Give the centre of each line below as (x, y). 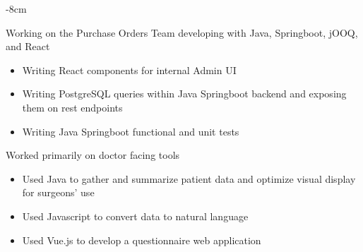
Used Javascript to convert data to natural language (135, 216)
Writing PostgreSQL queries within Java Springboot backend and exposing (184, 94)
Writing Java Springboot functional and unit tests (131, 131)
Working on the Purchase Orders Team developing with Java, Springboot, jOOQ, (182, 32)
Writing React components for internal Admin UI (129, 70)
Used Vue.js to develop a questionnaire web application (142, 240)
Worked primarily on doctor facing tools (93, 155)
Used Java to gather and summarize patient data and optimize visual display (189, 178)
